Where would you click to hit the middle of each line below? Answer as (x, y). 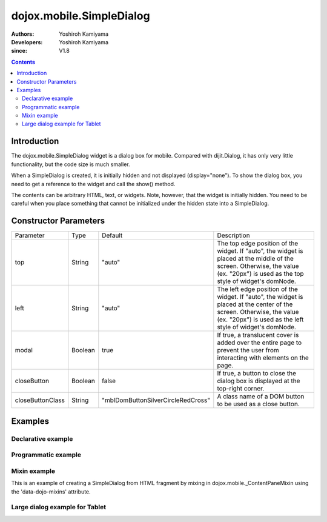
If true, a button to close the (257, 373)
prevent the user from (248, 350)
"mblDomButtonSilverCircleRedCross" (156, 400)
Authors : (23, 34)
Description (234, 235)
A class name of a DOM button (261, 397)
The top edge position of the (258, 244)
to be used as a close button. (258, 404)
